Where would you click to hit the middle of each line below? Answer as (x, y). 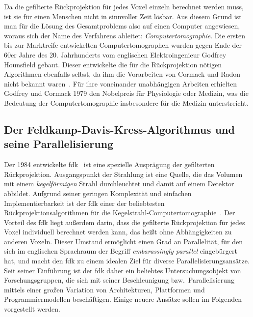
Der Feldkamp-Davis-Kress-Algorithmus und (119, 129)
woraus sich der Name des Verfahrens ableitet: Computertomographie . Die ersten (125, 35)
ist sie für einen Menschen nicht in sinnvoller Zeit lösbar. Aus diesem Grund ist (123, 16)
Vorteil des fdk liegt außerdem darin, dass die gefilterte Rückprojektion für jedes (125, 222)
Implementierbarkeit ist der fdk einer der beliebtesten (84, 203)
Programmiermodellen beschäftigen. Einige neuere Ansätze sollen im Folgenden (123, 299)
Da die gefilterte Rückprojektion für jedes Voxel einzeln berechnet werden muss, (124, 6)
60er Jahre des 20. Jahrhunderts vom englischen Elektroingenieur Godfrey (115, 54)
